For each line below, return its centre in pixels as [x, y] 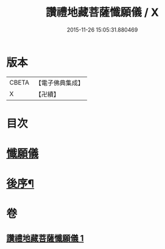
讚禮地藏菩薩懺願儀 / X [102, 12]
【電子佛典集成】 [59, 83]
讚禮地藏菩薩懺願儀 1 [45, 238]
